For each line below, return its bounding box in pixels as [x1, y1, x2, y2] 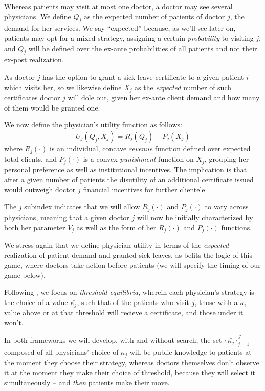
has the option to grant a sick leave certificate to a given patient [42, 71, 244, 82]
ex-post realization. [4, 54, 64, 65]
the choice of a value [4, 296, 68, 307]
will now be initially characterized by [137, 211, 253, 222]
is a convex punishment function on [83, 154, 194, 164]
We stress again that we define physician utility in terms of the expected [4, 239, 229, 250]
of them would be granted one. [4, 102, 100, 113]
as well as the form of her [76, 222, 157, 232]
